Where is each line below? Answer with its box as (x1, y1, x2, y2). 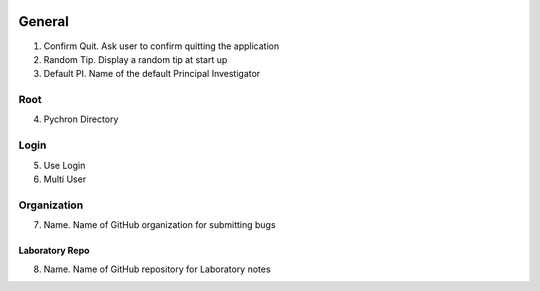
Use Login (43, 159, 86, 171)
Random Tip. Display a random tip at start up (43, 53, 228, 65)
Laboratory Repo (18, 245, 90, 257)
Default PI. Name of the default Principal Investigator (43, 68, 261, 80)
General (18, 13, 70, 30)
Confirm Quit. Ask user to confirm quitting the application (43, 40, 280, 52)
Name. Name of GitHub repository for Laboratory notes (43, 263, 271, 275)
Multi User (43, 173, 87, 185)
